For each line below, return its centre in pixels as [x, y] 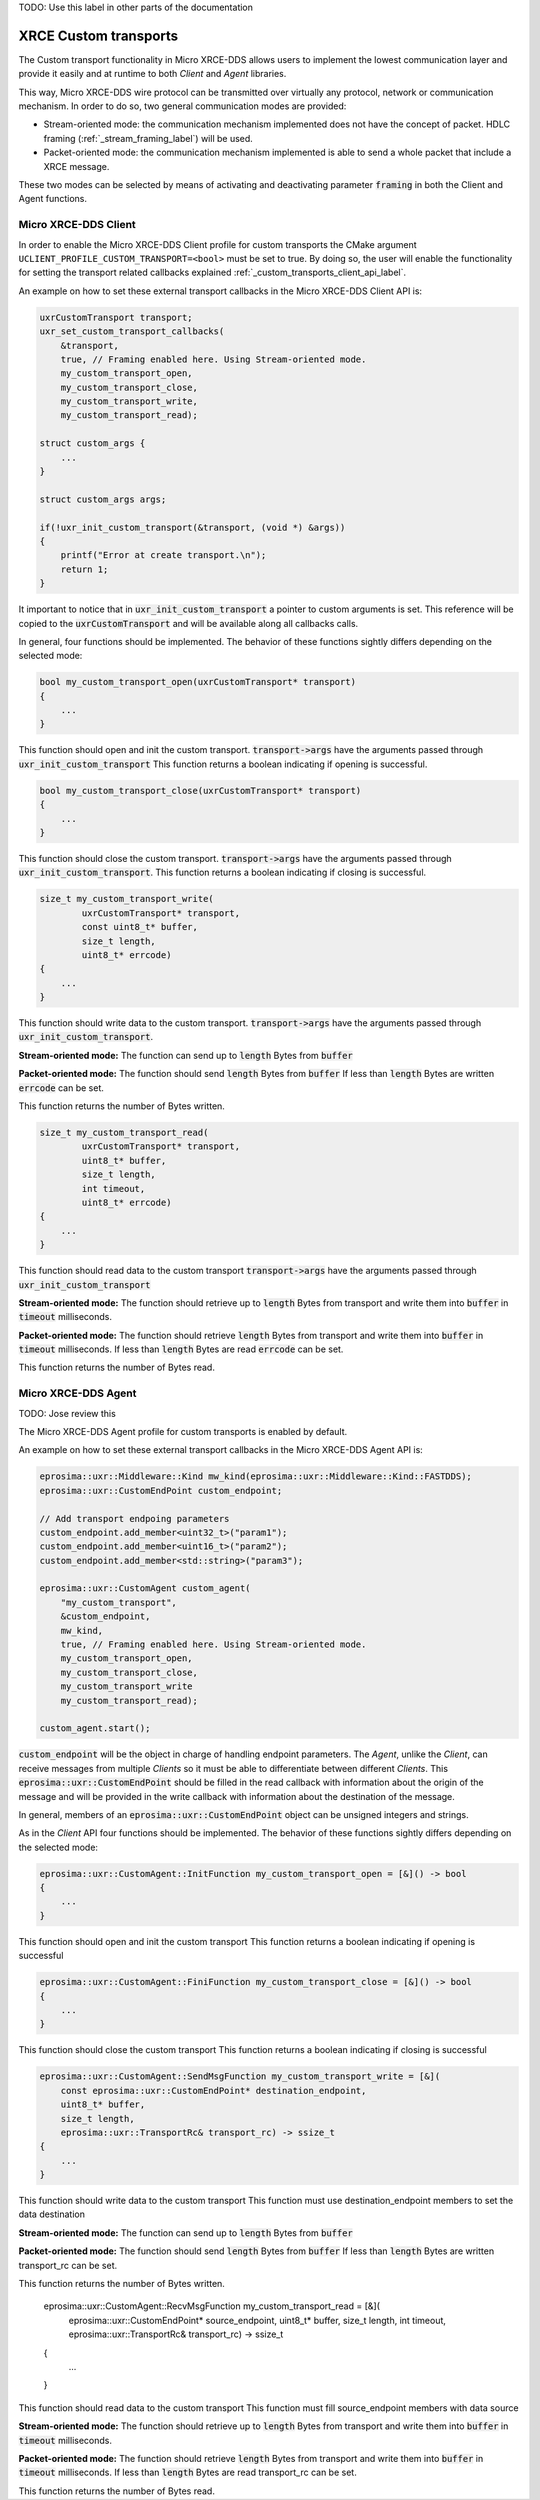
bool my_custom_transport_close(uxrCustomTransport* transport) [200, 790]
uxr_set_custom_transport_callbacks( [132, 331]
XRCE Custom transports [98, 35]
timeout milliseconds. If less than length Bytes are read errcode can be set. [181, 1349]
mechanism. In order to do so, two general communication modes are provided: [182, 106]
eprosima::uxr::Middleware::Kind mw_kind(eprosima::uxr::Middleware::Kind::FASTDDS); [255, 1476]
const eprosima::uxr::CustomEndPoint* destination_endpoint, [213, 2090]
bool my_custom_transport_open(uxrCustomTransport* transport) [198, 682]
